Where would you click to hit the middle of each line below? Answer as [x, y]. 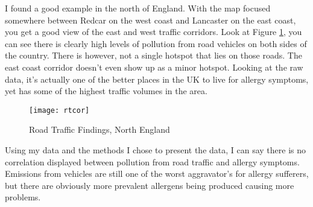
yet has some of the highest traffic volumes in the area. [106, 91]
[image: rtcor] [59, 110]
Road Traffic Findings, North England [100, 129]
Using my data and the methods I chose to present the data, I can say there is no [156, 150]
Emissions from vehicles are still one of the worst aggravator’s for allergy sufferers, [157, 174]
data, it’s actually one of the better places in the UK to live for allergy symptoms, [157, 79]
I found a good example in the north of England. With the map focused [138, 8]
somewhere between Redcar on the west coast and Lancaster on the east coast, [150, 20]
